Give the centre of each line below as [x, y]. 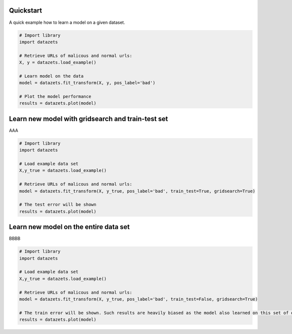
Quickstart [26, 10]
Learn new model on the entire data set [69, 227]
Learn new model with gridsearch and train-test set [88, 119]
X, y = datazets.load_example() [58, 63]
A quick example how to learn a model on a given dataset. [67, 22]
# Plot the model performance [55, 97]
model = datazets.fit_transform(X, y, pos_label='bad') [87, 83]
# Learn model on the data [51, 76]
